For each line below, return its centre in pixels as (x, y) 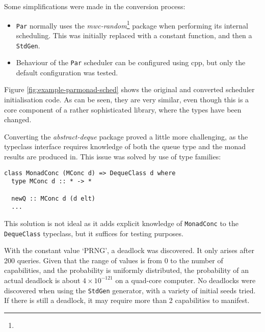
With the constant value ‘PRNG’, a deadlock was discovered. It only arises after (129, 250)
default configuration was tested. (67, 72)
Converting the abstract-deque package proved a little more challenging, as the (126, 136)
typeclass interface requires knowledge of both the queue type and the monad (125, 146)
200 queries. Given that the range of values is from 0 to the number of (114, 260)
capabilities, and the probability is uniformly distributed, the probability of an (127, 270)
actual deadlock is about (42, 280)
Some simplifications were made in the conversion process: (95, 6)
